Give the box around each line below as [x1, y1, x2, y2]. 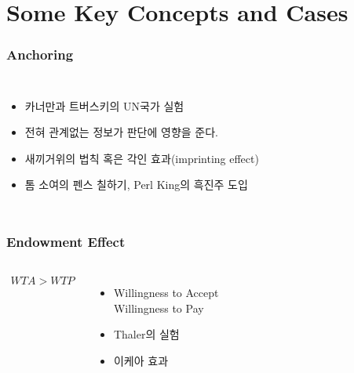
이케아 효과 [113, 352, 169, 368]
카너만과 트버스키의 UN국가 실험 [24, 97, 184, 114]
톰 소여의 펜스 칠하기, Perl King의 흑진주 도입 [24, 176, 248, 193]
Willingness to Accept [113, 284, 219, 301]
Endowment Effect [6, 231, 126, 251]
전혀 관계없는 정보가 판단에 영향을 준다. [24, 124, 218, 140]
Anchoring [6, 45, 74, 64]
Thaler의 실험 [113, 326, 180, 342]
